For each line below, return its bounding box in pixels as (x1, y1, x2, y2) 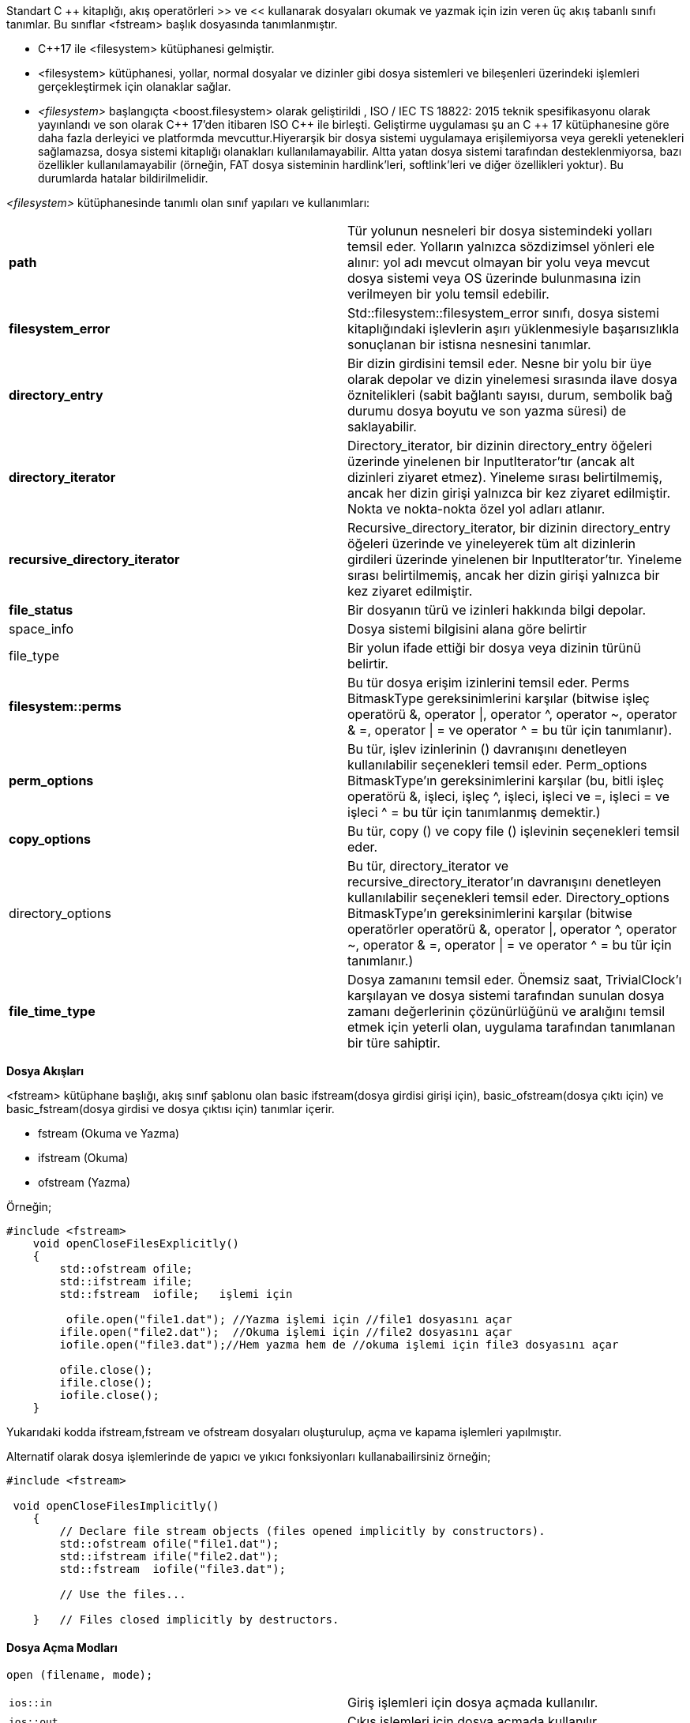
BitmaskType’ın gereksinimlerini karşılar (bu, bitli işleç (347, 773, 665, 788)
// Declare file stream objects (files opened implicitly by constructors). (59, 1525, 546, 1537)
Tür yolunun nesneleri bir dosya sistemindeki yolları (347, 223, 653, 239)
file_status (9, 602, 73, 618)
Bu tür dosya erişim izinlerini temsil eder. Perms (347, 675, 630, 690)
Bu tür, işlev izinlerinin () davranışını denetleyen (347, 741, 628, 757)
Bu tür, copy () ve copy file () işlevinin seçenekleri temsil (347, 823, 680, 839)
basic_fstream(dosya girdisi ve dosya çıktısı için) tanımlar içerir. (6, 1102, 335, 1115)
